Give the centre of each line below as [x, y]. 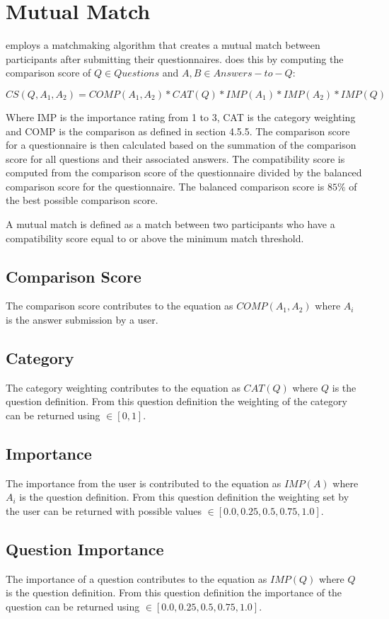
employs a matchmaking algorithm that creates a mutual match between [163, 45]
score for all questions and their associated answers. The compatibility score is [175, 158]
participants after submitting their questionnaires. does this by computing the [175, 58]
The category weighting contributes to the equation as [123, 387]
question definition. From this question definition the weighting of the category [176, 401]
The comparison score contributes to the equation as [120, 306]
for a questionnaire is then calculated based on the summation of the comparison [181, 145]
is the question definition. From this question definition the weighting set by [184, 497]
